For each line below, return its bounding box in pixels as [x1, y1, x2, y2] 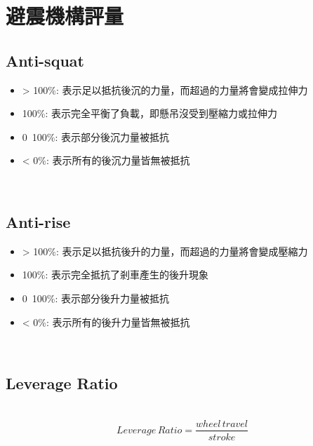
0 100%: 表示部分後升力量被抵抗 [22, 290, 170, 305]
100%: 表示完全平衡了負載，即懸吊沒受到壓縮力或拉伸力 [22, 106, 278, 121]
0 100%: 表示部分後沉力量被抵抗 [22, 129, 170, 144]
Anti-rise [6, 210, 71, 232]
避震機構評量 [6, 1, 124, 30]
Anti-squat [6, 49, 84, 71]
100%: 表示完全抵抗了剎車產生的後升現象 [22, 267, 209, 282]
